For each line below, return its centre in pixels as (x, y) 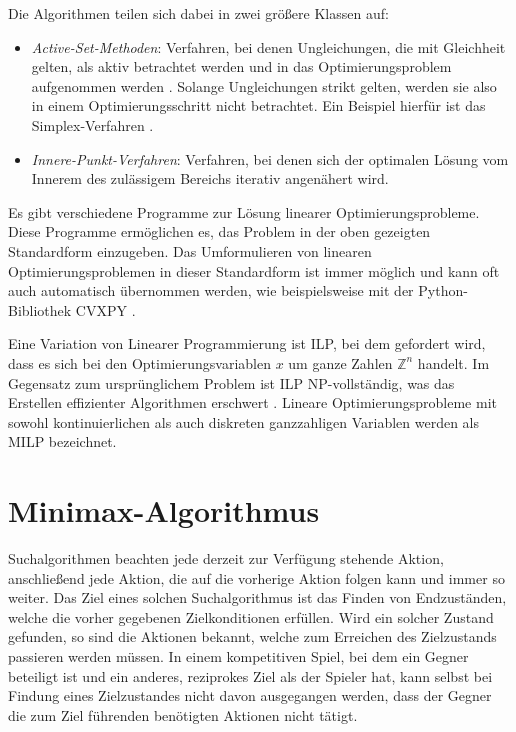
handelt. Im (453, 362)
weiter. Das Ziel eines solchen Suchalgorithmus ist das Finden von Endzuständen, (257, 597)
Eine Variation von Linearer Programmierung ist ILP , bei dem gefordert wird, (247, 343)
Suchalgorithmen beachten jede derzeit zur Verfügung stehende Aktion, (226, 558)
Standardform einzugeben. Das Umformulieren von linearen (190, 250)
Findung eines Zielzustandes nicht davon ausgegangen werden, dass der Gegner (250, 695)
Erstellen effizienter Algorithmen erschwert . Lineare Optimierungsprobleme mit (252, 402)
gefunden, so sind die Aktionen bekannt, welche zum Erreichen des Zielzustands (252, 636)
